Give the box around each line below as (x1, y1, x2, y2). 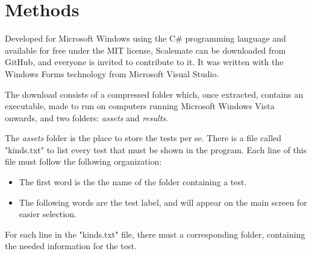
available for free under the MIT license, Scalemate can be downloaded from (5, 43, 286, 56)
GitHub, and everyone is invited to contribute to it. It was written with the (5, 56, 284, 68)
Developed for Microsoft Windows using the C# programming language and (5, 32, 286, 45)
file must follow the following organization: (5, 155, 162, 168)
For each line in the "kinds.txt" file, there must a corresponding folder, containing (5, 227, 305, 240)
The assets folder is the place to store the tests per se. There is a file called (5, 132, 282, 144)
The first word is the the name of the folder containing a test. (19, 176, 247, 188)
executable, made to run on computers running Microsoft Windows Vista (5, 100, 275, 112)
